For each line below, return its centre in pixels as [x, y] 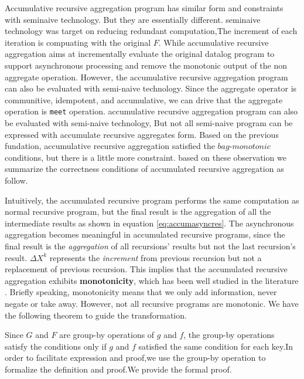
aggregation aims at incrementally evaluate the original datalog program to [140, 54]
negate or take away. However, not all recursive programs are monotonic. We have [152, 303]
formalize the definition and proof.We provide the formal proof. [118, 369]
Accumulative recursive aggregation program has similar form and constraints [144, 8]
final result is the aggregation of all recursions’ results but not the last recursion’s [150, 246]
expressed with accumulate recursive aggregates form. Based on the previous [142, 134]
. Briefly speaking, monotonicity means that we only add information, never [141, 292]
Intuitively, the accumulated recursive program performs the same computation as [152, 200]
